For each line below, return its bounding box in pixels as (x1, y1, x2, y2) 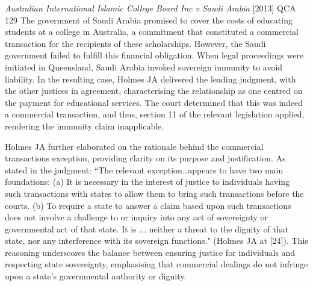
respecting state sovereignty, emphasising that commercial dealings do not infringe (5, 258, 308, 270)
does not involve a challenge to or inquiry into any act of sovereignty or (5, 211, 268, 223)
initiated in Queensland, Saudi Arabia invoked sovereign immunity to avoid (5, 60, 283, 73)
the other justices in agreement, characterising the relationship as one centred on (5, 84, 303, 97)
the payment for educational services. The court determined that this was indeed (5, 96, 303, 108)
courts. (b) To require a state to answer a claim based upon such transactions (5, 199, 291, 211)
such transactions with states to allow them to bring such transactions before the (5, 187, 304, 199)
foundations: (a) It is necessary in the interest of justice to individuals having (5, 175, 290, 188)
